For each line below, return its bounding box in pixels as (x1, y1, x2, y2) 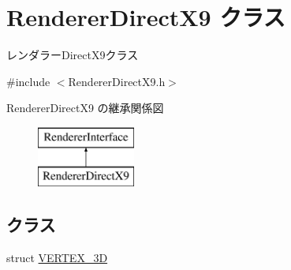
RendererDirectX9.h (68, 73, 166, 89)
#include (6, 73, 50, 89)
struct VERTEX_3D (6, 249, 108, 266)
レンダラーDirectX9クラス (6, 47, 139, 63)
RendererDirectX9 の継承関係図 (6, 99, 164, 116)
